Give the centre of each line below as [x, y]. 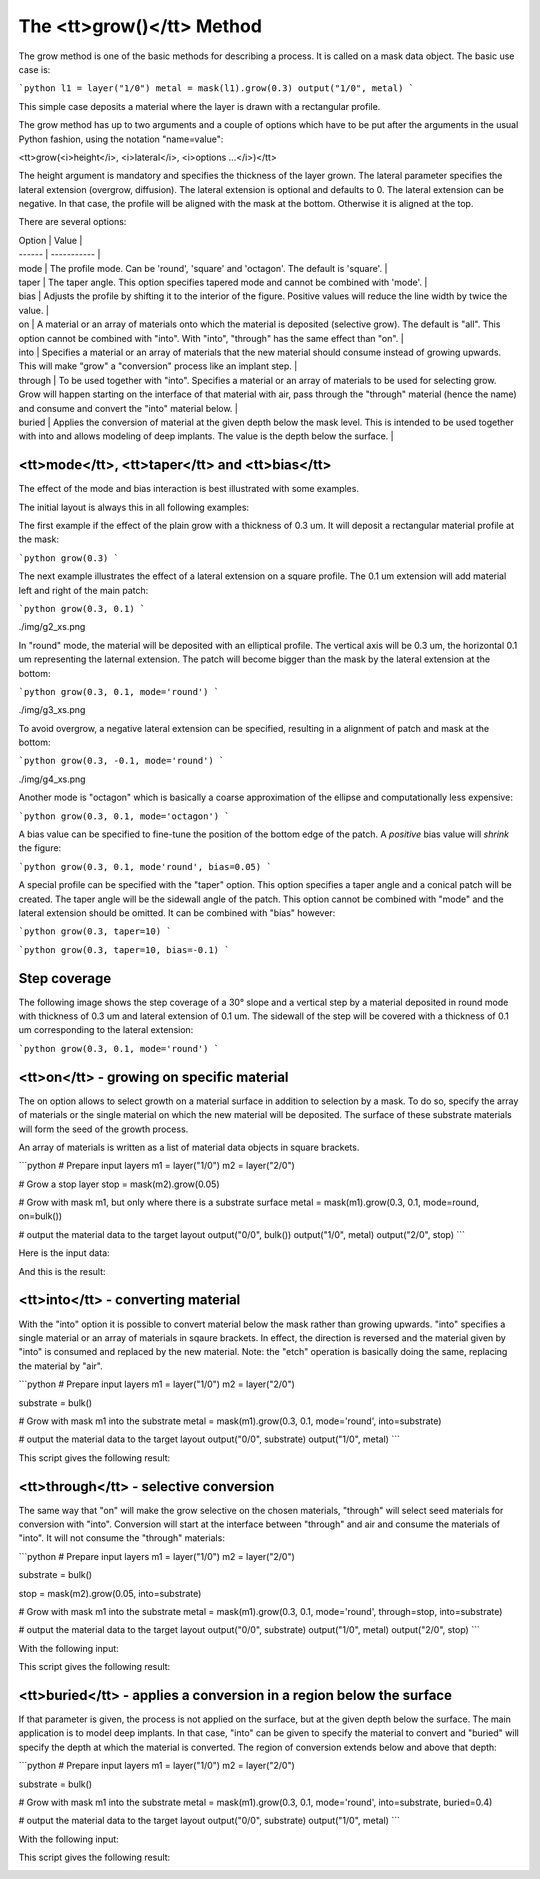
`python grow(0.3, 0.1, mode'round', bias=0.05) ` [145, 866]
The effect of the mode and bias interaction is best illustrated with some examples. [189, 489]
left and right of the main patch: [83, 590]
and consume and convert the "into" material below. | [128, 408]
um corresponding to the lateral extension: [106, 1030]
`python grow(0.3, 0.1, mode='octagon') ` [124, 816]
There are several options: [72, 222]
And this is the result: [62, 1271]
